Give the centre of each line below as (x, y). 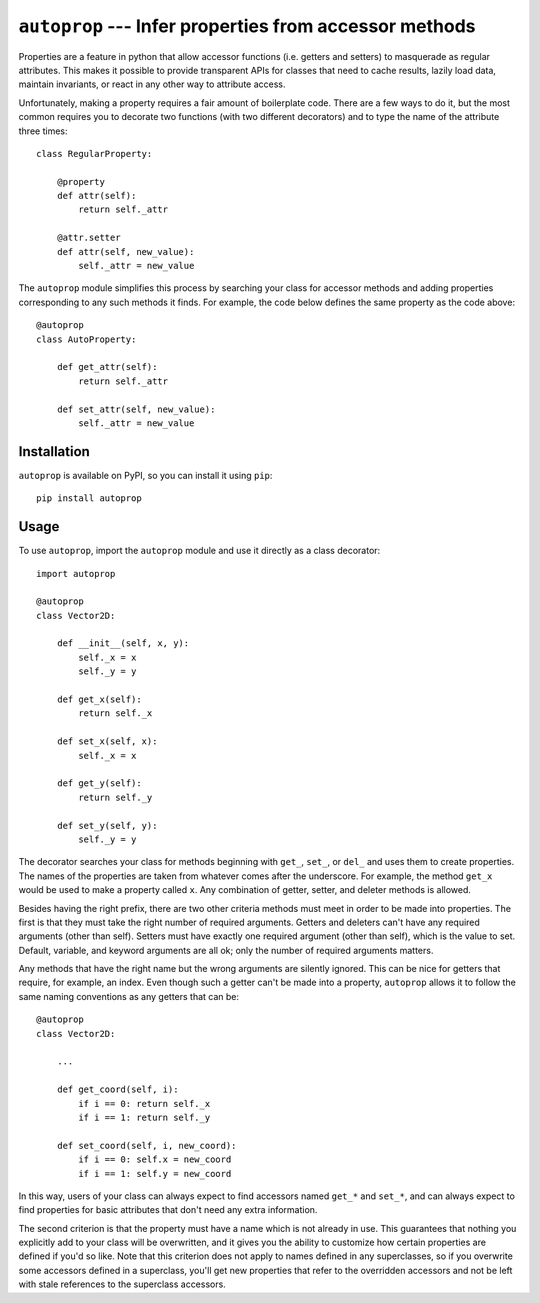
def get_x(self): (99, 699)
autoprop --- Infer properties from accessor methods (247, 26)
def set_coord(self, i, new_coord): (146, 1145)
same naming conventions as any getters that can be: (129, 996)
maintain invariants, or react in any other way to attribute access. (152, 84)
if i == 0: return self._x (144, 1103)
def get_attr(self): (107, 367)
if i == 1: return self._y (144, 1117)
